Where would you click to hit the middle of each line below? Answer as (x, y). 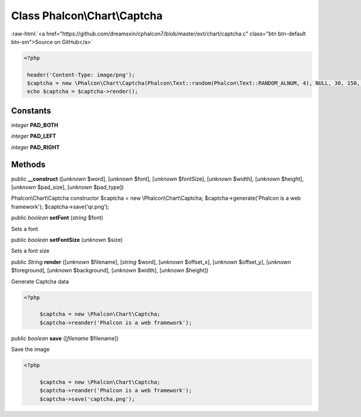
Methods (28, 165)
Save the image (30, 350)
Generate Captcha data (40, 281)
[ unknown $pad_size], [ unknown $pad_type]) (67, 187)
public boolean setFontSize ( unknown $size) (67, 240)
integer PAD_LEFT (34, 136)
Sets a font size (30, 251)
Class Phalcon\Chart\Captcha (87, 16)
